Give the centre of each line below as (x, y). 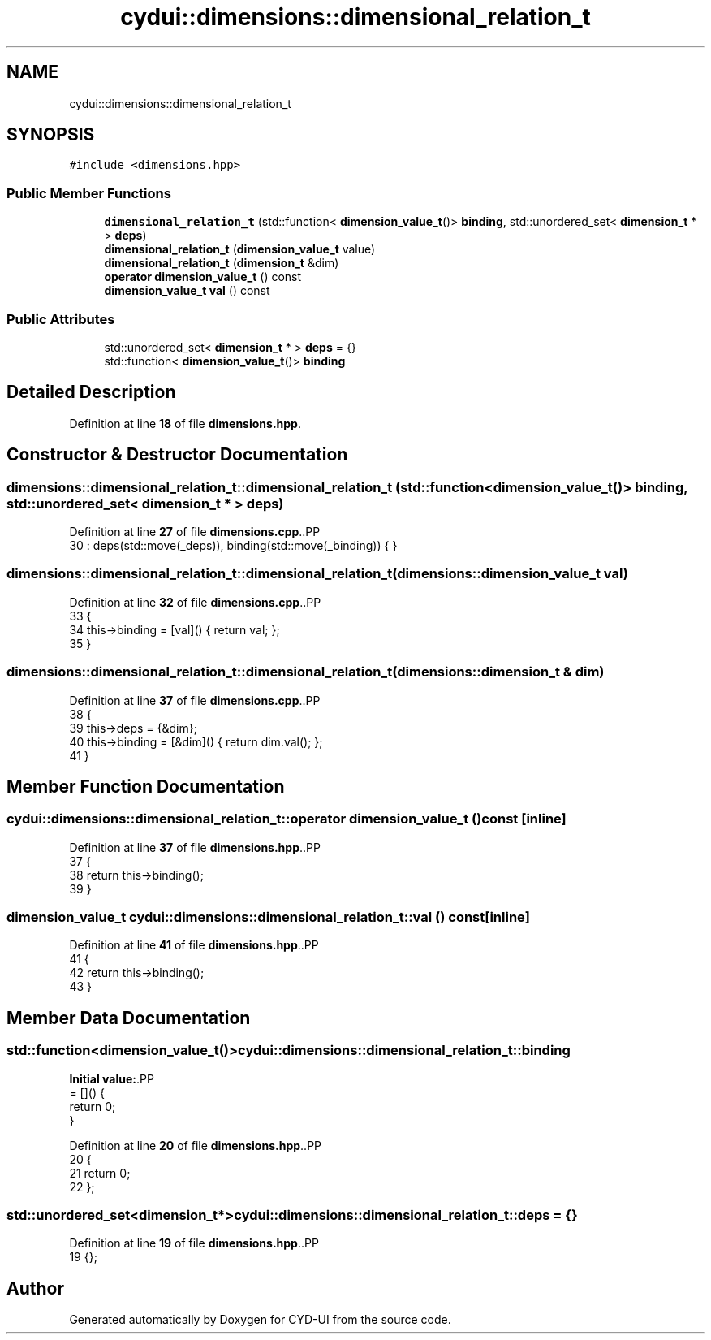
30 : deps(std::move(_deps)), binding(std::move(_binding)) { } (233, 545)
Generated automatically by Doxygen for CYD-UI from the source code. (260, 1320)
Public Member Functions (89, 193)
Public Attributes (61, 319)
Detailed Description (91, 392)
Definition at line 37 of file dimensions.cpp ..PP (195, 700)
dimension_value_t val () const (187, 291)
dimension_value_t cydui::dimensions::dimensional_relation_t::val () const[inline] (268, 917)
